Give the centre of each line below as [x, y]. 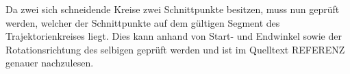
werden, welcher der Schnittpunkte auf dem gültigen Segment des [143, 22]
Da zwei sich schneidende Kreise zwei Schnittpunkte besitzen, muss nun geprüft [173, 9]
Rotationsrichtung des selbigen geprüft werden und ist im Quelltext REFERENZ [175, 49]
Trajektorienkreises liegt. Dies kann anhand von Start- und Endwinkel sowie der [174, 36]
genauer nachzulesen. [50, 63]
